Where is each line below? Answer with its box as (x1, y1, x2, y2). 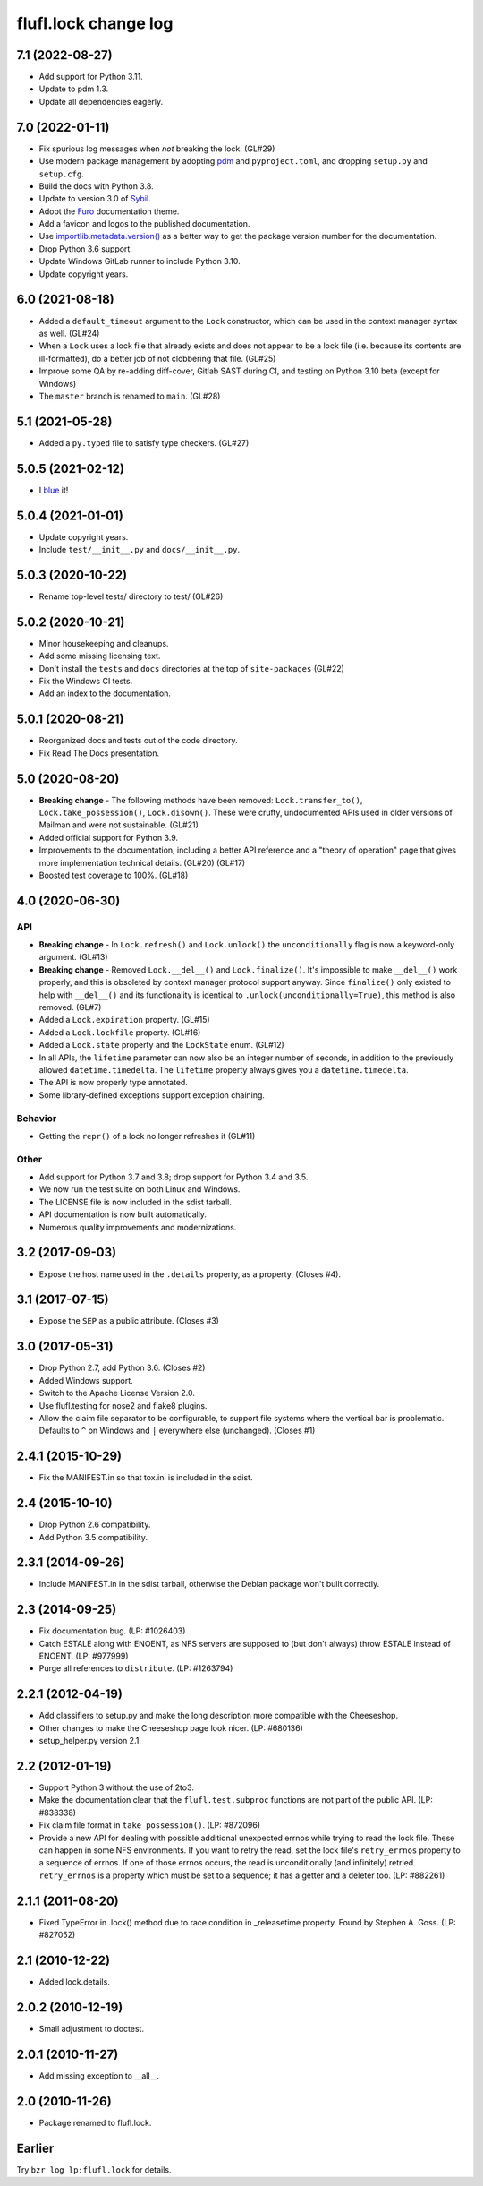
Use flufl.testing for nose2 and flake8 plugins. (38, 1400, 208, 1410)
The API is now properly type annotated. (38, 1077, 188, 1088)
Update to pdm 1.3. (38, 83, 109, 94)
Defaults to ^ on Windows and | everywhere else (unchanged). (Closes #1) (38, 1425, 316, 1436)
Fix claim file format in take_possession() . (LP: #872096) (38, 1820, 261, 1830)
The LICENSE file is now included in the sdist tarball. (38, 1196, 232, 1207)
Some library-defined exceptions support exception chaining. (38, 1089, 266, 1101)
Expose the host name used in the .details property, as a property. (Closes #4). (38, 1268, 342, 1280)
